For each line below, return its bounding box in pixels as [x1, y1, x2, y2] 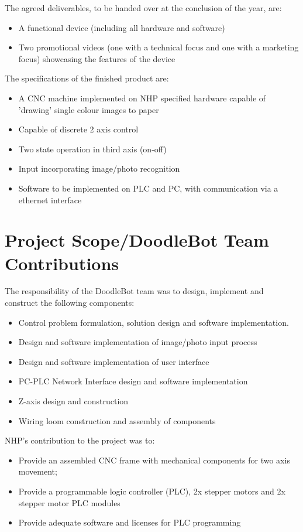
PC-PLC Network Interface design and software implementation [18, 375, 248, 387]
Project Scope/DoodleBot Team [5, 228, 269, 252]
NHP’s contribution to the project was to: [5, 434, 155, 446]
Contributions [5, 251, 119, 275]
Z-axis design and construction [18, 395, 129, 407]
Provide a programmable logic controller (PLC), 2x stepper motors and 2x [18, 485, 285, 497]
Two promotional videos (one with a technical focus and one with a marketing [18, 41, 299, 53]
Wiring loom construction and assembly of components [18, 414, 216, 427]
